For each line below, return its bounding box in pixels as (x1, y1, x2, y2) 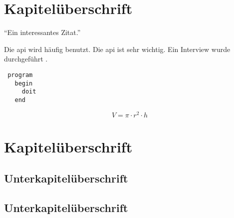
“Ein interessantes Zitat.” (4, 27, 81, 37)
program (7, 71, 33, 78)
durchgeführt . (4, 53, 48, 64)
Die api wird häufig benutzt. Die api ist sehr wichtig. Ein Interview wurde (4, 43, 231, 54)
